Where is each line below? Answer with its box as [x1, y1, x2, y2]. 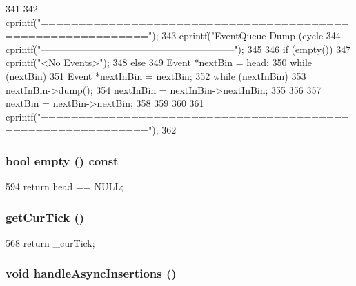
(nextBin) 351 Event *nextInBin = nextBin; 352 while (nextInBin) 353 [6, 68, 306, 83]
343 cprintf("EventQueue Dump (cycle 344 [161, 28, 341, 43]
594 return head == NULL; [6, 179, 123, 194]
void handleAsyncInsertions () [6, 265, 177, 282]
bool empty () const [6, 152, 119, 169]
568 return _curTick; [6, 235, 95, 249]
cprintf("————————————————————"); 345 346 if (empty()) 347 [6, 41, 351, 56]
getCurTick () [6, 208, 85, 225]
